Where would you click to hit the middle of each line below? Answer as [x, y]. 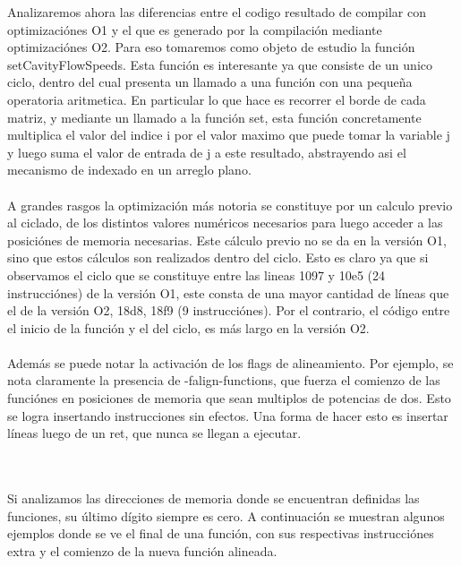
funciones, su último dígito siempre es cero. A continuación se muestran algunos [226, 515]
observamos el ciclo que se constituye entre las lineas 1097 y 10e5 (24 [196, 274]
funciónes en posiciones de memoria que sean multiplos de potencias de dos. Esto [229, 398]
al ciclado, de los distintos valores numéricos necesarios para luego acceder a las [225, 223]
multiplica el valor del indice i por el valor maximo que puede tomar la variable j [229, 135]
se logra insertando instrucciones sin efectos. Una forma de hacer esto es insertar [228, 415]
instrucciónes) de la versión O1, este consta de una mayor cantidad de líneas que [228, 292]
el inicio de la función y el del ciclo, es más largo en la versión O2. [188, 327]
